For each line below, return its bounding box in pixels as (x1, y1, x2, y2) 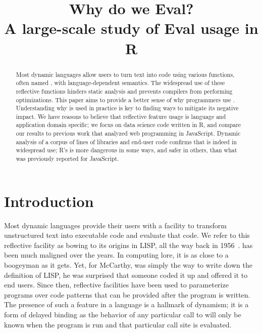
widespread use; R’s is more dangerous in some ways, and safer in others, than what (16, 146, 237, 154)
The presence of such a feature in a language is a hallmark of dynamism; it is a (4, 299, 249, 310)
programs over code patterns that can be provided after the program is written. (4, 289, 250, 300)
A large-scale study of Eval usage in (4, 18, 258, 38)
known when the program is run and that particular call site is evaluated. (4, 319, 232, 329)
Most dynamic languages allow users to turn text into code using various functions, (16, 70, 235, 78)
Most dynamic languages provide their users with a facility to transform (4, 220, 227, 230)
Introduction (4, 190, 94, 211)
